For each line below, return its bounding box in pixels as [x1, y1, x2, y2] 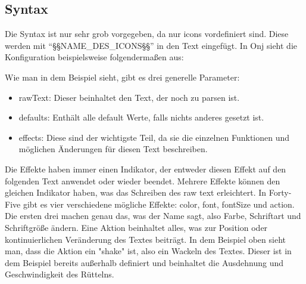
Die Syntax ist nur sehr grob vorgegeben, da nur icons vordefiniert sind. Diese [5, 27, 289, 40]
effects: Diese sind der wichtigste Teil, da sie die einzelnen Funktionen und [18, 131, 290, 143]
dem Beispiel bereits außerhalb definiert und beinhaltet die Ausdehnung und [5, 256, 284, 268]
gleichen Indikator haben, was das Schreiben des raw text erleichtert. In [5, 186, 267, 199]
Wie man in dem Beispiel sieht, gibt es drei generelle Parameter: [5, 70, 240, 83]
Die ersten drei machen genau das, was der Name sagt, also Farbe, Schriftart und [5, 209, 301, 222]
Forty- [268, 186, 292, 199]
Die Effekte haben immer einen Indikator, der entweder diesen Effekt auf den [5, 162, 286, 175]
